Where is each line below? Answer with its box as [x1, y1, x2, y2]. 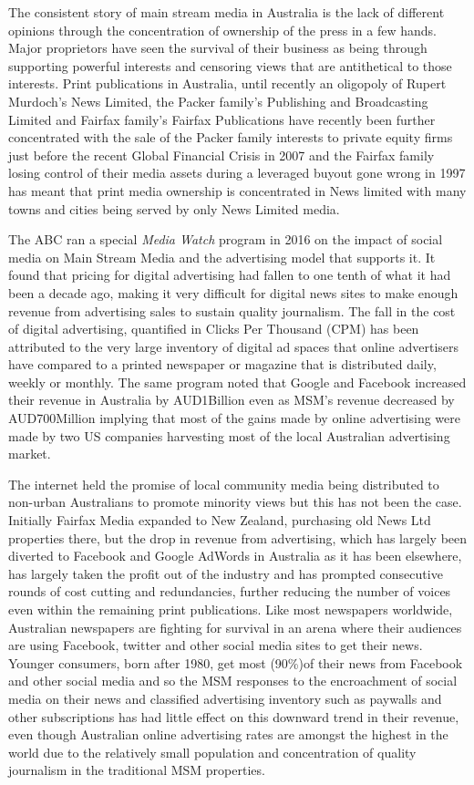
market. [8, 444, 51, 463]
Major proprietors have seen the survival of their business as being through [8, 38, 428, 57]
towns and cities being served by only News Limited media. [8, 199, 340, 218]
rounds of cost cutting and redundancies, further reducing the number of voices [8, 582, 451, 601]
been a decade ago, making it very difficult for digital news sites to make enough [8, 283, 459, 302]
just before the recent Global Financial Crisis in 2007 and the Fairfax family [8, 145, 435, 164]
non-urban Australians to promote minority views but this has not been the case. [8, 492, 462, 511]
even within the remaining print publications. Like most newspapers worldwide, [8, 600, 453, 618]
